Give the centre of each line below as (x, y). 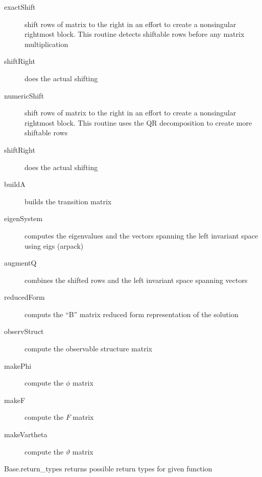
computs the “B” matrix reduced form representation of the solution (132, 314)
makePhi (18, 365)
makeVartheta (26, 434)
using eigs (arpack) (54, 245)
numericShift (24, 95)
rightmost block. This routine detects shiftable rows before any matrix (135, 34)
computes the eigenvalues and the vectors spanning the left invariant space (141, 235)
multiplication (46, 44)
